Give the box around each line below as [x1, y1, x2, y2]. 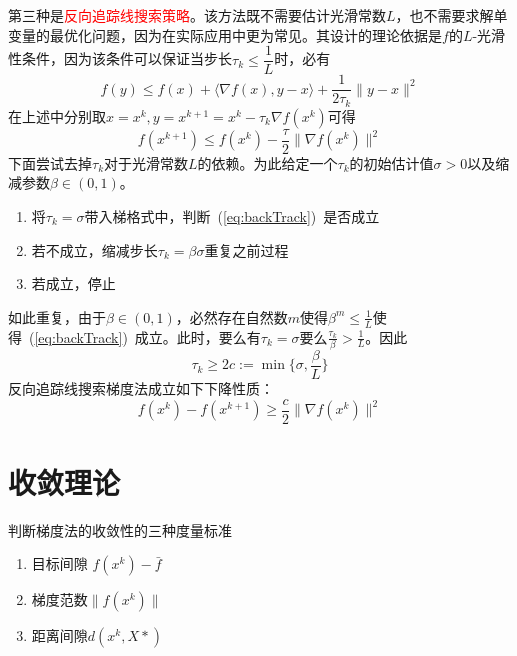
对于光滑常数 [104, 152, 189, 173]
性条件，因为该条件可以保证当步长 [8, 48, 232, 69]
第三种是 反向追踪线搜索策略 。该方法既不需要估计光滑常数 [8, 5, 386, 25]
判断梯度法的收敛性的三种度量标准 [8, 519, 232, 540]
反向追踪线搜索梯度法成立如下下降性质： [8, 378, 274, 398]
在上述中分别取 [8, 105, 106, 126]
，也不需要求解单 [395, 5, 508, 25]
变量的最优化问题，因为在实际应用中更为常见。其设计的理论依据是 [8, 24, 442, 45]
